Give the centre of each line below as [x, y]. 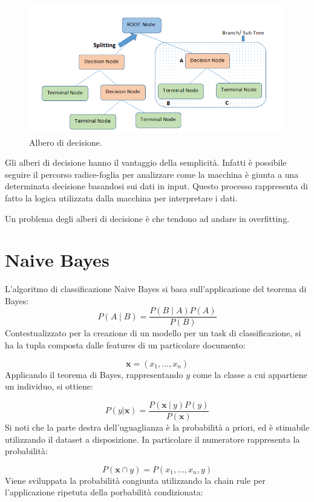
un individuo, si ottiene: [49, 386]
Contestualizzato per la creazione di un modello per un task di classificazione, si [153, 333]
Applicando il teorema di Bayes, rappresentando [94, 374]
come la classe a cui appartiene [250, 374]
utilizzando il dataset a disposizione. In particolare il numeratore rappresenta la [152, 439]
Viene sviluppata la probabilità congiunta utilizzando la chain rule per [135, 480]
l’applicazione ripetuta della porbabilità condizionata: [104, 492]
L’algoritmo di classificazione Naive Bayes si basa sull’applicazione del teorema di [156, 289]
